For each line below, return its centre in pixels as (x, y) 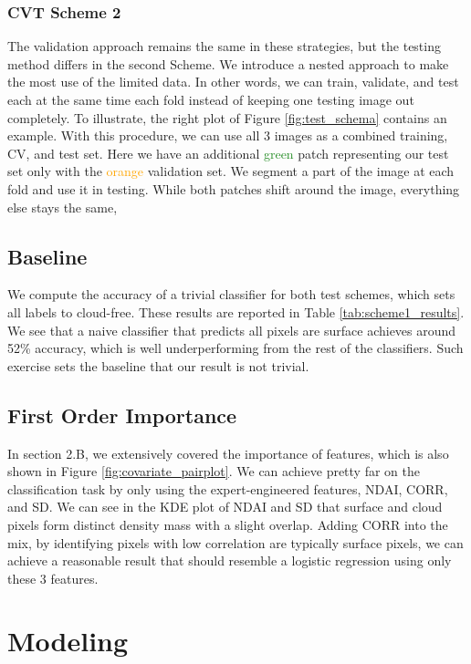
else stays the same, (63, 207)
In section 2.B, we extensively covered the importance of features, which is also (228, 453)
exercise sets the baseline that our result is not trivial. (158, 365)
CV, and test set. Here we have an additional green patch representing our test (228, 153)
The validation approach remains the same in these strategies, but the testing (224, 46)
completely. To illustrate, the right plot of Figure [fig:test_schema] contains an (227, 117)
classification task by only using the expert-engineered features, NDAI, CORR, (228, 488)
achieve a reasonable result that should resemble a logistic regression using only (230, 560)
